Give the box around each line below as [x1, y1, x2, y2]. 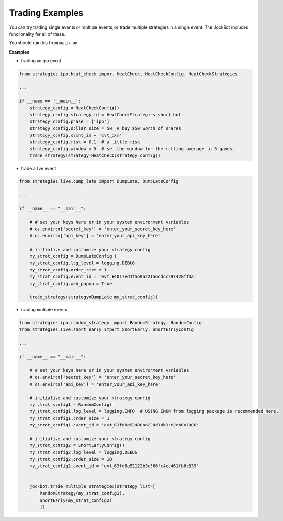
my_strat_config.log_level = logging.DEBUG [29, 260, 135, 266]
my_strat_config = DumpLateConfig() [29, 253, 117, 259]
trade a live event [21, 165, 56, 171]
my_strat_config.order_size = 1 [29, 267, 107, 272]
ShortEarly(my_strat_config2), [39, 497, 114, 503]
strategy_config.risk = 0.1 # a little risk [29, 139, 140, 145]
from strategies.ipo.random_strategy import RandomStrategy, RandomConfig [19, 320, 202, 326]
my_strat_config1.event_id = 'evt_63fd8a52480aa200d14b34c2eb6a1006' [29, 422, 199, 428]
